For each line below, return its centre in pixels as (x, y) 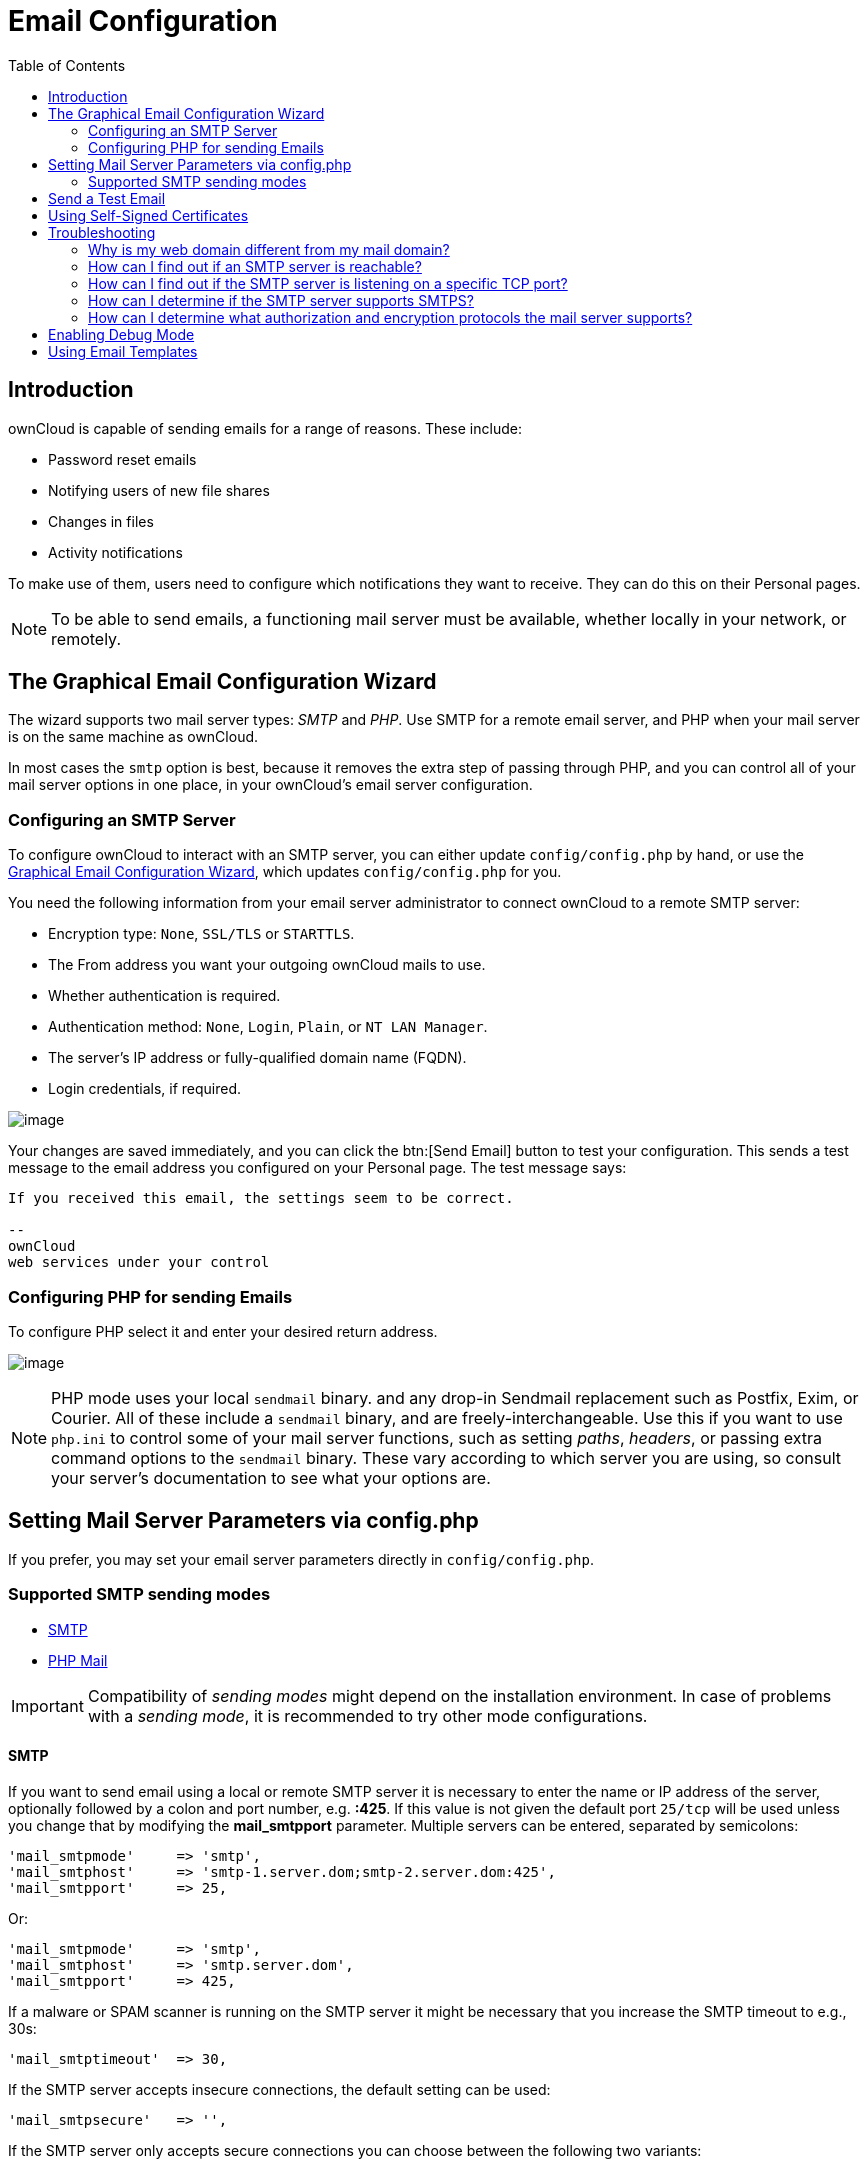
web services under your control (139, 1262)
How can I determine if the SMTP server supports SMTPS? (281, 300)
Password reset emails (122, 459)
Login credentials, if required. (145, 1089)
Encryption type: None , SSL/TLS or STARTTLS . (201, 934)
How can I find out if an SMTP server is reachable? (255, 266)
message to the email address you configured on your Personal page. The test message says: (317, 1168)
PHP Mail (78, 1660)
